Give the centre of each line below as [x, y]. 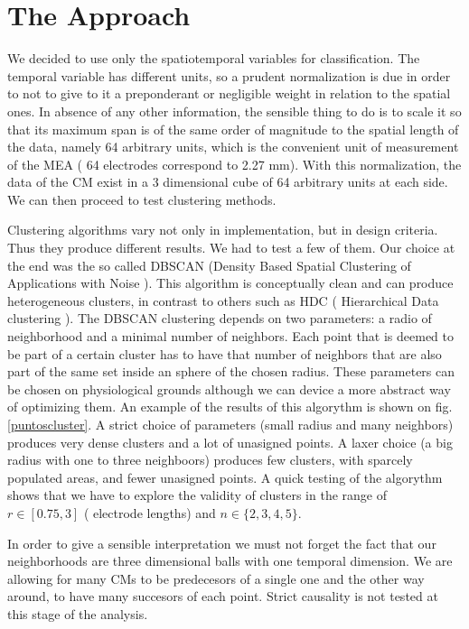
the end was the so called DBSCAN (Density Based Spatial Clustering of [209, 265]
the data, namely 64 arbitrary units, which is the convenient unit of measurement [233, 147]
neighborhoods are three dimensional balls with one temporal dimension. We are [230, 561]
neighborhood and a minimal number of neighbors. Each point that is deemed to [231, 336]
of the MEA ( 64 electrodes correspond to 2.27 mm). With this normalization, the [234, 164]
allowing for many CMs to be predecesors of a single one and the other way [216, 578]
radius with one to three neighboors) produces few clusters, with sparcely [210, 460]
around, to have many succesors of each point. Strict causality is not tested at [223, 596]
